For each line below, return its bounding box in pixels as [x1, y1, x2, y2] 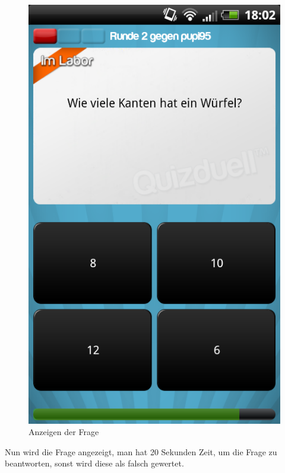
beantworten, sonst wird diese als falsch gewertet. [5, 457, 184, 469]
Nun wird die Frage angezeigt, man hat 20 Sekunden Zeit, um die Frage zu [5, 445, 277, 458]
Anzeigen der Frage [28, 426, 99, 438]
